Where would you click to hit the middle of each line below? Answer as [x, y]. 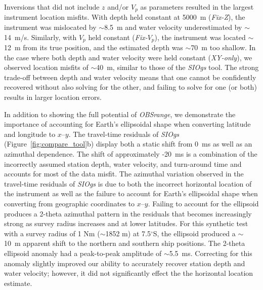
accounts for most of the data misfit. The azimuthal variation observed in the [124, 174]
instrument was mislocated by [50, 27]
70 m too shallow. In [223, 47]
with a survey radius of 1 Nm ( [52, 233]
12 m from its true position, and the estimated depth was [94, 47]
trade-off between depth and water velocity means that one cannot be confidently [130, 77]
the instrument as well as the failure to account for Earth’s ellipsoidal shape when [131, 193]
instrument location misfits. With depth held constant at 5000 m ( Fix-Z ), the [125, 17]
